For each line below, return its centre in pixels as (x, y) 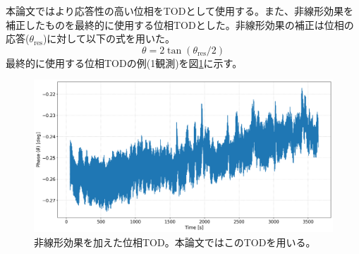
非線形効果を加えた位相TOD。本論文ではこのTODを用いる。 (175, 242)
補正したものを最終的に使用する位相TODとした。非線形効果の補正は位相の (180, 24)
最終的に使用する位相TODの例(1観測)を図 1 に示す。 (124, 62)
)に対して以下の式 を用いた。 (109, 38)
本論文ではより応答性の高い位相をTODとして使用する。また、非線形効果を (179, 11)
